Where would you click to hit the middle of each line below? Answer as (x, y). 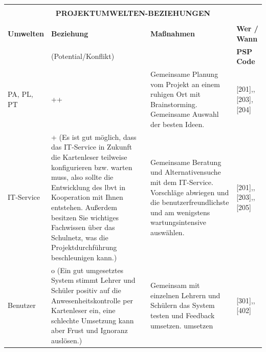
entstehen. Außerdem (84, 207)
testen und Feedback (182, 315)
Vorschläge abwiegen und (190, 192)
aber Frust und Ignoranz (90, 330)
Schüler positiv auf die (86, 290)
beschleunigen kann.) (84, 257)
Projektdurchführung (84, 247)
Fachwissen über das (83, 227)
